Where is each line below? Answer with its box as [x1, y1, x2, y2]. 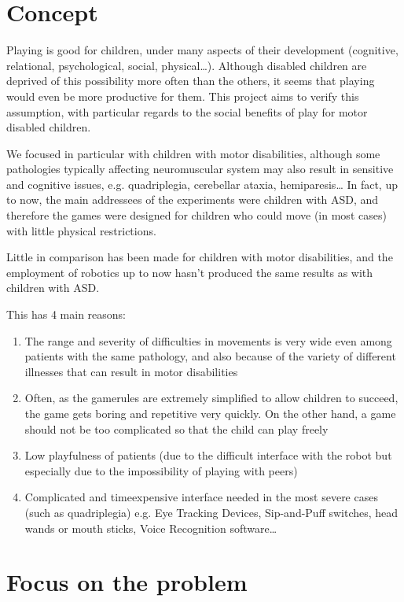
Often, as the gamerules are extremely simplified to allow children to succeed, [24, 390, 398, 406]
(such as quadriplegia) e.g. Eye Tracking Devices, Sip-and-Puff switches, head [24, 504, 398, 520]
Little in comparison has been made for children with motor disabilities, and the [6, 249, 393, 265]
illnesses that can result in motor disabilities [24, 363, 238, 379]
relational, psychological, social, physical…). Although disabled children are [6, 57, 367, 73]
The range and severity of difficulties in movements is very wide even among [24, 332, 392, 349]
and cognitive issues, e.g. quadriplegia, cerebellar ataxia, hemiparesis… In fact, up [6, 175, 398, 192]
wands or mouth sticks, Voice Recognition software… [24, 519, 277, 536]
